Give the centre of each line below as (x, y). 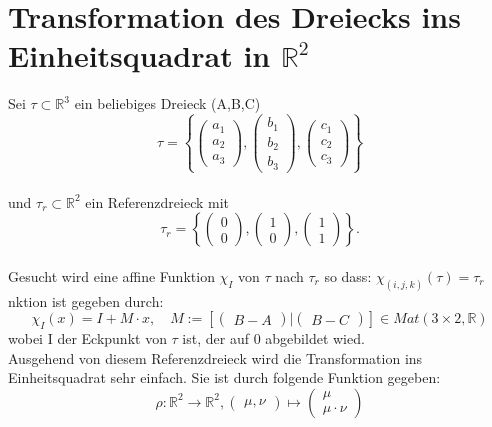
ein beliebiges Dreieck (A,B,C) (167, 103)
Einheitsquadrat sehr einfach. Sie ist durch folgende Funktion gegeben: (224, 377)
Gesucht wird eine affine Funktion (111, 275)
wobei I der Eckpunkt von (87, 337)
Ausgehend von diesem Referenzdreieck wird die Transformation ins (215, 357)
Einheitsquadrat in (139, 55)
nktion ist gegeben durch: (86, 300)
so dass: (348, 275)
